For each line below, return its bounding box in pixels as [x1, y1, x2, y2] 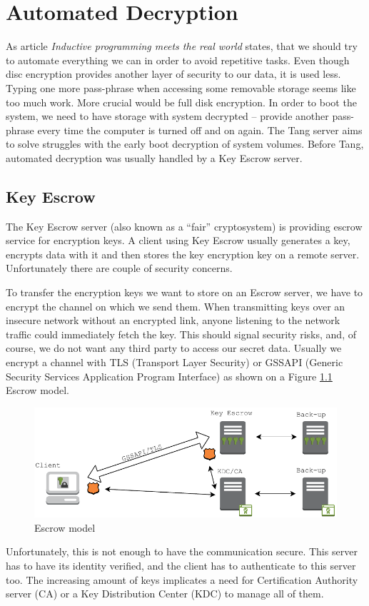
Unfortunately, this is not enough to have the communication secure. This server [6, 544, 358, 559]
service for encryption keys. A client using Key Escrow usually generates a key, [6, 233, 350, 248]
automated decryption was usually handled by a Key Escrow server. [6, 150, 303, 165]
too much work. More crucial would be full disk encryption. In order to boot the [6, 94, 357, 109]
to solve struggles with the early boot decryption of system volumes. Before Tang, [6, 136, 364, 151]
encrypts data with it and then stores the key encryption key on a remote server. [6, 246, 360, 261]
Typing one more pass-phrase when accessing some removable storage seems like [6, 80, 356, 95]
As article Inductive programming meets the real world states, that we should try [6, 39, 358, 54]
